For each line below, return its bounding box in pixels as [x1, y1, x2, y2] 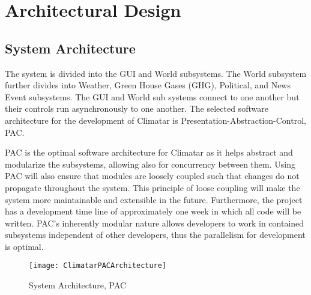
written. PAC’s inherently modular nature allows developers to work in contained [5, 216, 304, 229]
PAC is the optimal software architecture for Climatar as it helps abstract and [5, 146, 293, 159]
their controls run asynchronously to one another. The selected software [5, 102, 268, 115]
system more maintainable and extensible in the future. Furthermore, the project [5, 193, 303, 205]
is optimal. [5, 240, 44, 252]
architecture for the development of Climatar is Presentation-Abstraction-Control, [5, 114, 306, 126]
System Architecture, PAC [29, 279, 127, 291]
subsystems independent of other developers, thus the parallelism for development [5, 228, 306, 241]
